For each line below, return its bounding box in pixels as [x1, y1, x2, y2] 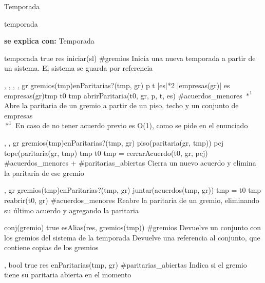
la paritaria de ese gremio [4, 167, 84, 178]
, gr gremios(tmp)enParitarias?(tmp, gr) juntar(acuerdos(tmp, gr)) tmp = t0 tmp [4, 185, 261, 195]
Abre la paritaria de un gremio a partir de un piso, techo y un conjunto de [4, 100, 239, 111]
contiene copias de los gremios [4, 242, 99, 253]
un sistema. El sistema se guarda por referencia [4, 63, 153, 73]
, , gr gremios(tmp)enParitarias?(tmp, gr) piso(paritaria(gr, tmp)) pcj [4, 137, 224, 148]
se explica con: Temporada [4, 35, 94, 46]
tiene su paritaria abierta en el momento [4, 269, 131, 280]
